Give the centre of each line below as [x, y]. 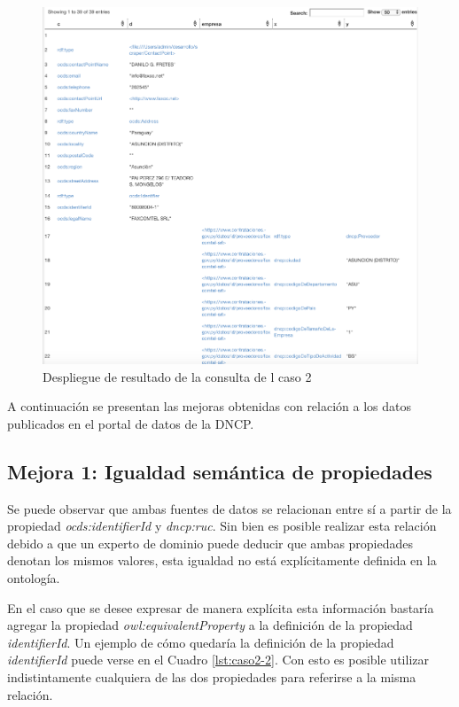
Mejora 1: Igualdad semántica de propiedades [220, 471]
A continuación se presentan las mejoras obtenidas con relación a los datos [210, 406]
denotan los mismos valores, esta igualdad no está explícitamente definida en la [222, 560]
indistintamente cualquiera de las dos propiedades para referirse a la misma [212, 677]
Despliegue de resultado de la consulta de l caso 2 [177, 376]
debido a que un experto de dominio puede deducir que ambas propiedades [210, 543]
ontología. [34, 578]
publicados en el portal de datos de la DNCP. [131, 423]
